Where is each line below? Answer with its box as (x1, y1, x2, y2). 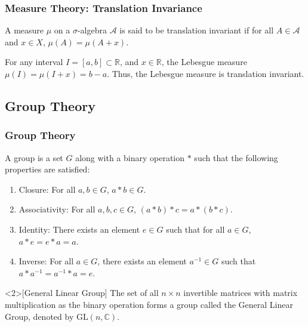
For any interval (5, 55, 63, 68)
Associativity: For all (19, 203, 96, 215)
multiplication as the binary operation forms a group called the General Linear (5, 298, 293, 310)
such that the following (194, 151, 278, 163)
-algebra (77, 24, 107, 36)
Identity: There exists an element (19, 223, 140, 235)
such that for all (166, 223, 225, 235)
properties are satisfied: (5, 163, 90, 175)
